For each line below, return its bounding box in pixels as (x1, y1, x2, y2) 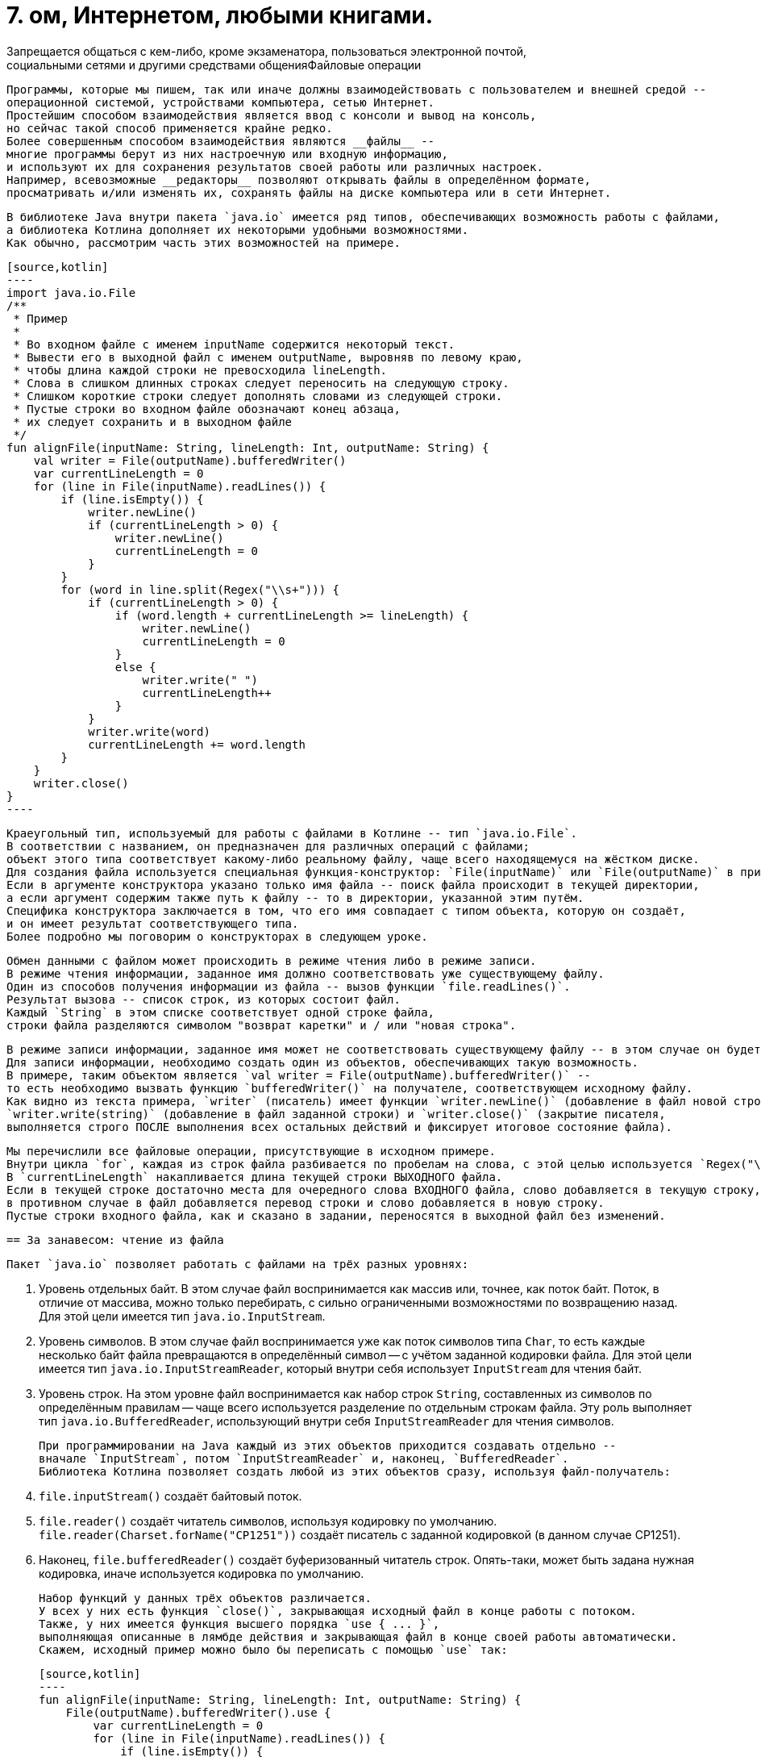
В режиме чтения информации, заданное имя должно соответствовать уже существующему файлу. (6, 966, 605, 980)
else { (114, 660, 156, 674)
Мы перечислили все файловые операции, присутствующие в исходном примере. (6, 1144, 496, 1158)
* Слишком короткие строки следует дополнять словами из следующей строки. (13, 389, 503, 403)
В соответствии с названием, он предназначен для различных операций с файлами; (6, 839, 530, 853)
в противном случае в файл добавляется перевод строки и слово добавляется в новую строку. (6, 1196, 605, 1209)
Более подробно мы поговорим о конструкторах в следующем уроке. (6, 929, 428, 943)
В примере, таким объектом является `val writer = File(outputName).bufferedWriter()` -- (6, 1068, 591, 1082)
